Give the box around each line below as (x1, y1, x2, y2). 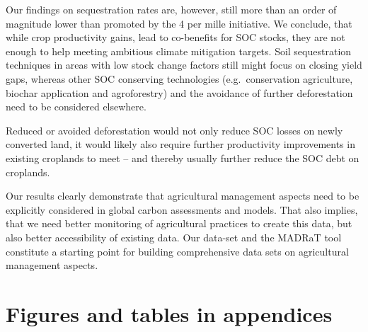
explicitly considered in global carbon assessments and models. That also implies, (6, 202, 358, 217)
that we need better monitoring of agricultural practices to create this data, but (6, 216, 352, 231)
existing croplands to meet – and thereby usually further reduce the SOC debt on (6, 150, 360, 165)
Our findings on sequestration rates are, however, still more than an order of (6, 2, 337, 16)
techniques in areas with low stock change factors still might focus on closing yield (6, 57, 362, 72)
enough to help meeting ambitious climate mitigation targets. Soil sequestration (6, 43, 352, 58)
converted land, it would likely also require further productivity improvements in (6, 137, 355, 151)
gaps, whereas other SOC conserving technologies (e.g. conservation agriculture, (6, 71, 353, 86)
